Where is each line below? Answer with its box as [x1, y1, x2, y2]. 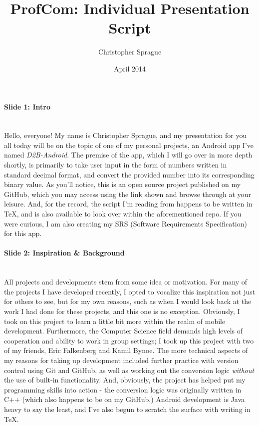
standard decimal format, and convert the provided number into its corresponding [4, 169, 255, 179]
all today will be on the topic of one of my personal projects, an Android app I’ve [4, 139, 254, 150]
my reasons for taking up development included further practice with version [4, 354, 239, 365]
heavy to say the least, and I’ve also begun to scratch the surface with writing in [4, 403, 251, 414]
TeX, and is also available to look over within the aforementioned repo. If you [4, 208, 242, 219]
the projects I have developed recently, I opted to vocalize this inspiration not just [4, 286, 256, 296]
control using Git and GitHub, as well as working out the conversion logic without [4, 364, 255, 375]
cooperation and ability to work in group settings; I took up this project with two [4, 335, 254, 345]
